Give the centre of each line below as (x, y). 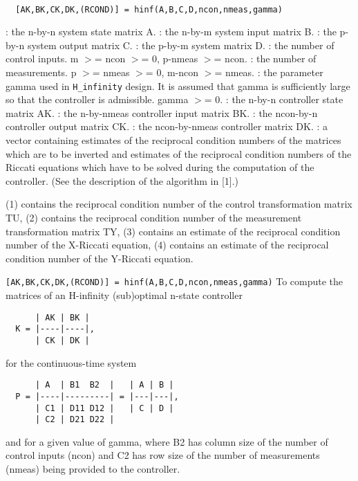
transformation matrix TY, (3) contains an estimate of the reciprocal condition (173, 231)
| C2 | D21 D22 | (75, 420)
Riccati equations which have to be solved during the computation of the (160, 167)
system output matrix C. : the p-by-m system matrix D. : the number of (181, 45)
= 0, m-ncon (172, 72)
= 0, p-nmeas (170, 58)
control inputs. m (42, 58)
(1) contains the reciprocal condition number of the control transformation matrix (179, 204)
